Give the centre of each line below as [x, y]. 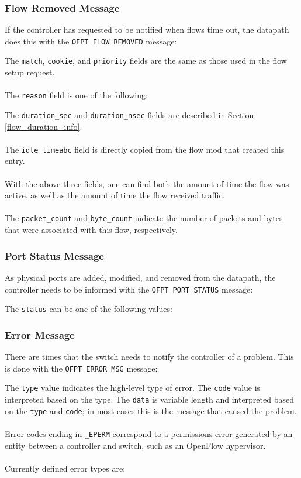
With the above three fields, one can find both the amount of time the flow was [147, 183]
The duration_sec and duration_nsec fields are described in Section [129, 114]
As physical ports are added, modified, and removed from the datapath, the [140, 277]
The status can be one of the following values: [89, 309]
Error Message [40, 334]
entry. [15, 161]
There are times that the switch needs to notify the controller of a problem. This [149, 357]
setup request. [30, 72]
